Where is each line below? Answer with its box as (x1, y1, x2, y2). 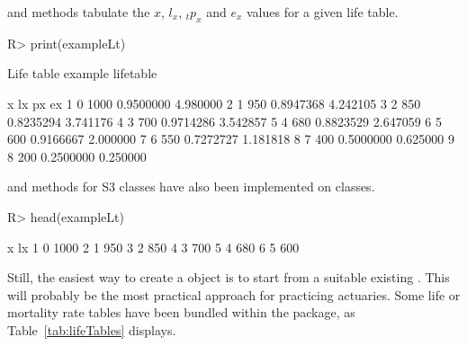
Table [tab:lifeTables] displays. (7, 320, 176, 339)
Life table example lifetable (7, 64, 157, 83)
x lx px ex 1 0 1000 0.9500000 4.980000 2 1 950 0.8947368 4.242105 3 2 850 (7, 93, 421, 112)
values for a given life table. (247, 3, 399, 21)
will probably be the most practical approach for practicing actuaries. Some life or (7, 285, 461, 304)
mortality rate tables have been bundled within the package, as (7, 303, 355, 322)
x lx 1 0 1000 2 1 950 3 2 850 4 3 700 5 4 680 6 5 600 (7, 237, 300, 256)
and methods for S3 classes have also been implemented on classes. (7, 177, 375, 196)
